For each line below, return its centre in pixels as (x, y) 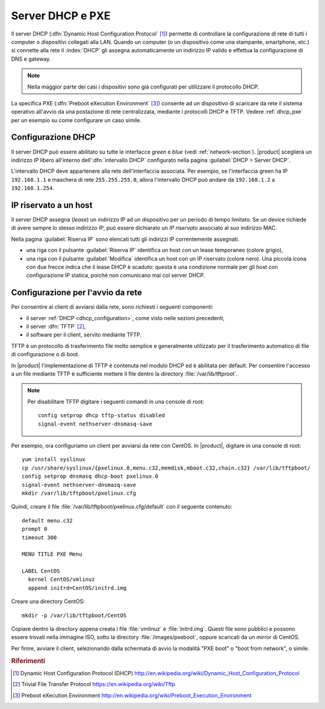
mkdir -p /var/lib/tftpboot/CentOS (74, 615)
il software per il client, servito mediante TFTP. (84, 335)
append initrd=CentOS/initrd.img (77, 588)
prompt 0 (35, 529)
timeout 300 (39, 537)
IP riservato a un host (52, 205)
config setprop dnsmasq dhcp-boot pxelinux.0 (90, 476)
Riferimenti (28, 661)
